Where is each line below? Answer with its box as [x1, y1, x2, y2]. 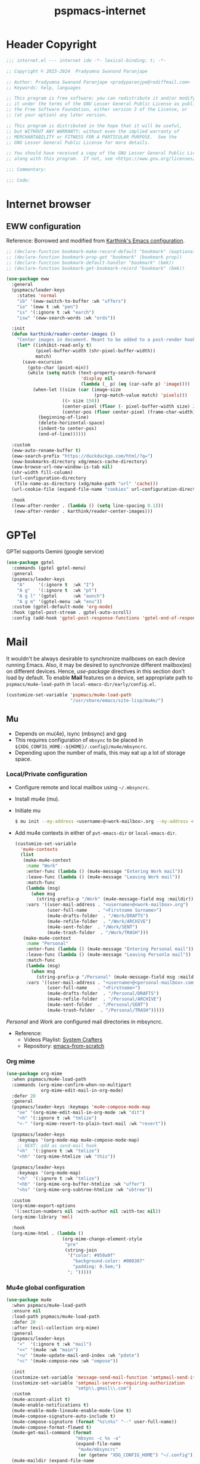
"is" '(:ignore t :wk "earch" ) [17, 309, 95, 315]
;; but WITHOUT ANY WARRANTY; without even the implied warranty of [6, 128, 180, 134]
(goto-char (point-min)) [27, 364, 89, 371]
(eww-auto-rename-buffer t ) [11, 447, 82, 453]
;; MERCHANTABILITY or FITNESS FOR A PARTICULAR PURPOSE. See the [6, 134, 177, 140]
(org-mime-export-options [11, 1203, 76, 1209]
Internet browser [6, 198, 91, 211]
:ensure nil [11, 1308, 42, 1314]
